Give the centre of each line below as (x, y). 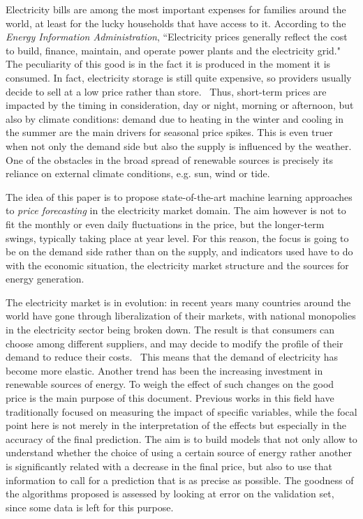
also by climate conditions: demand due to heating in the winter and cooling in (175, 118)
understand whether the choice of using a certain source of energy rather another (179, 452)
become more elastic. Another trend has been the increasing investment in (164, 370)
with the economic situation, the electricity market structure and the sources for (177, 265)
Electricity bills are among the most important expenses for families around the (176, 9)
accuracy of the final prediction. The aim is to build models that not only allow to (181, 438)
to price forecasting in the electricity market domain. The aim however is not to (176, 210)
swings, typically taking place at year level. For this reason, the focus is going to (177, 238)
